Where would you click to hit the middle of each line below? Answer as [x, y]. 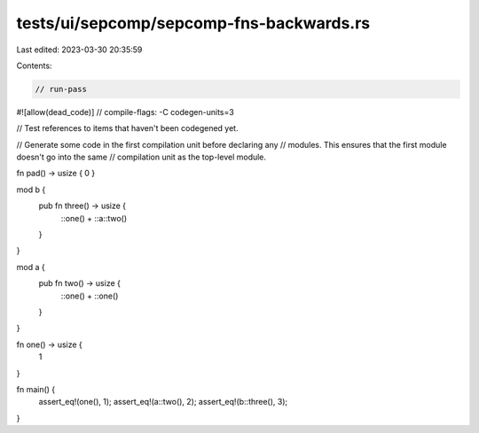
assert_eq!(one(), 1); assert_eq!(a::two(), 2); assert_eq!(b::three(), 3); [163, 402]
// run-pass [61, 89]
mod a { [31, 267]
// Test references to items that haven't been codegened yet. [127, 128]
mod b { [31, 189]
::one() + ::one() [90, 296]
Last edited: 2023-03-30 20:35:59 [79, 50]
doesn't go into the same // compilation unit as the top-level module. [141, 157]
